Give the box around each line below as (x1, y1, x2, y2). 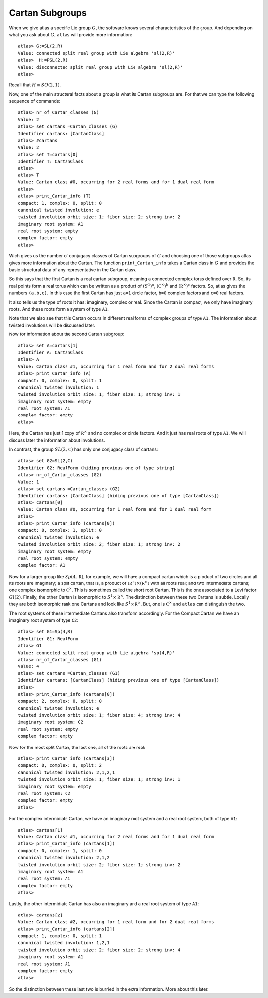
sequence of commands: (9, 98, 61, 104)
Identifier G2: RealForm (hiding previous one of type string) (18, 465, 175, 471)
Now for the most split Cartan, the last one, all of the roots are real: (9, 744, 146, 750)
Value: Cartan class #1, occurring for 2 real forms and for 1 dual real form (18, 834, 214, 839)
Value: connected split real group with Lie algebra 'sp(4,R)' (18, 650, 175, 656)
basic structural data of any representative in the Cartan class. (9, 267, 137, 273)
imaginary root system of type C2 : (9, 617, 79, 623)
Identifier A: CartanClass (18, 349, 84, 355)
